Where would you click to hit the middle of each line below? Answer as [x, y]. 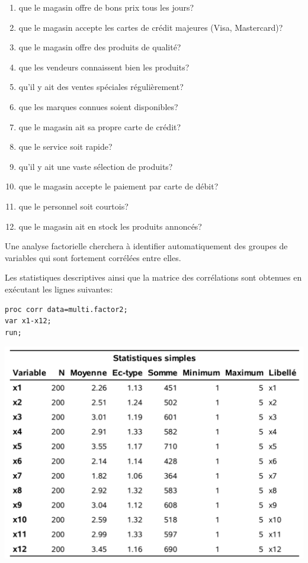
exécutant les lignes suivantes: [59, 289]
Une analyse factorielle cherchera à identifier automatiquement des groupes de [146, 246]
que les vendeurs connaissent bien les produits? [104, 67]
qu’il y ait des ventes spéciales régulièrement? [101, 87]
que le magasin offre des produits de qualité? [100, 47]
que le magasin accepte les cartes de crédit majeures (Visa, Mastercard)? [151, 27]
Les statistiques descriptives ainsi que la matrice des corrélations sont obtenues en [153, 277]
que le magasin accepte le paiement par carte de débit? [118, 186]
